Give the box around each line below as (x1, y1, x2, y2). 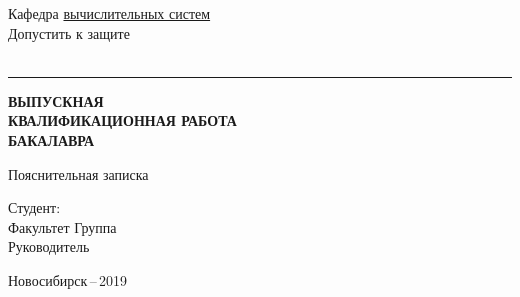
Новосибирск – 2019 (8, 269, 127, 290)
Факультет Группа (8, 216, 117, 237)
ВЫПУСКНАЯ (8, 90, 104, 111)
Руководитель (8, 236, 90, 257)
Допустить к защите (8, 22, 130, 43)
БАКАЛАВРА (8, 129, 95, 150)
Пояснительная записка (8, 163, 149, 184)
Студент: (8, 197, 61, 218)
